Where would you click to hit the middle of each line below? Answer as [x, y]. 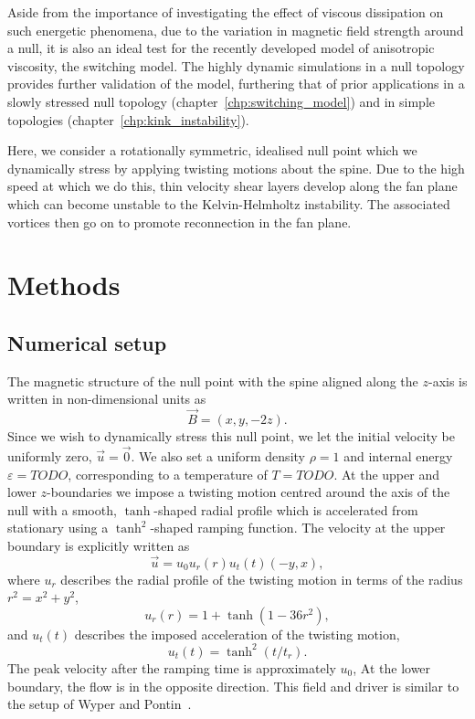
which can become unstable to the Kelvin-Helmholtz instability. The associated [229, 203]
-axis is [448, 381]
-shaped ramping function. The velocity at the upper [298, 528]
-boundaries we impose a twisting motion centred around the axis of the [248, 492]
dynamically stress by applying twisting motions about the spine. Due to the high [236, 168]
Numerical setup [87, 342]
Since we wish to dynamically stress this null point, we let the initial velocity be [232, 436]
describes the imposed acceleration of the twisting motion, [237, 634]
